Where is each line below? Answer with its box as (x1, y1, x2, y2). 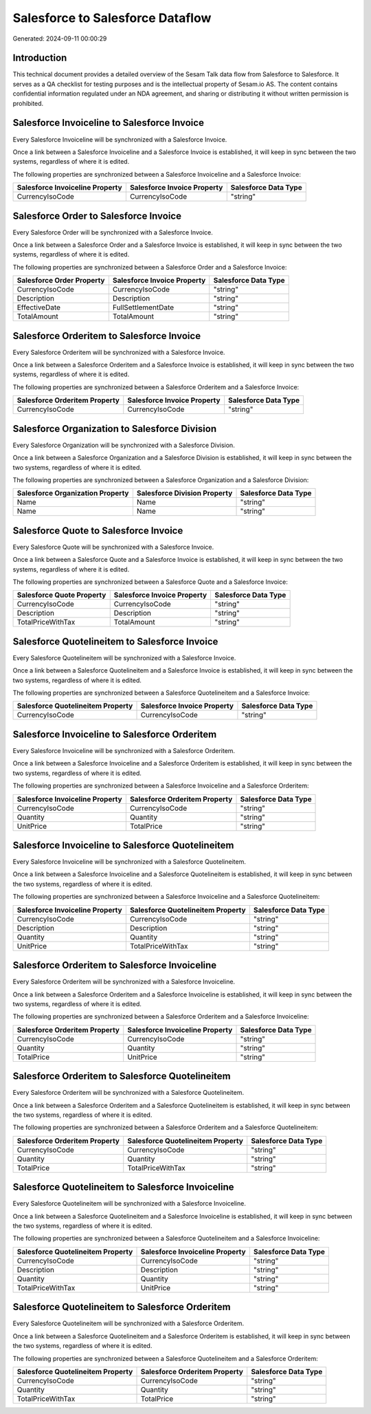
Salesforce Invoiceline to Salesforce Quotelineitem (12, 839, 234, 851)
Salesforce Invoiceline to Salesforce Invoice (12, 117, 204, 129)
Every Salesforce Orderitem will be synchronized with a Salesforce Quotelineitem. (12, 1089, 244, 1097)
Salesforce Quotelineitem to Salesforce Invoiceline (12, 1182, 234, 1193)
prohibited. (12, 99, 44, 107)
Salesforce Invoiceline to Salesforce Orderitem (12, 728, 217, 740)
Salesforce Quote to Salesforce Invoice (12, 525, 183, 536)
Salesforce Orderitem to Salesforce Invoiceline (12, 959, 217, 971)
